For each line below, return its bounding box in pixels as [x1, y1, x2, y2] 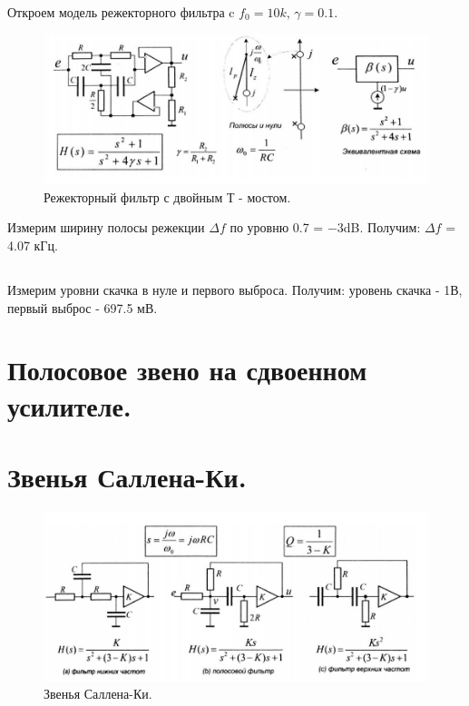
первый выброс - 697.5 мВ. [7, 298, 158, 317]
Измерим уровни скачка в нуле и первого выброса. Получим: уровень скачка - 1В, [7, 279, 463, 299]
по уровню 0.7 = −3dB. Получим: [230, 218, 421, 237]
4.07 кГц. [7, 235, 58, 254]
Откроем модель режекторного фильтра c [7, 3, 235, 21]
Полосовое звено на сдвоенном [7, 351, 367, 388]
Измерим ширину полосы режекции [7, 218, 205, 237]
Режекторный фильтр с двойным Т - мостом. [44, 187, 291, 206]
